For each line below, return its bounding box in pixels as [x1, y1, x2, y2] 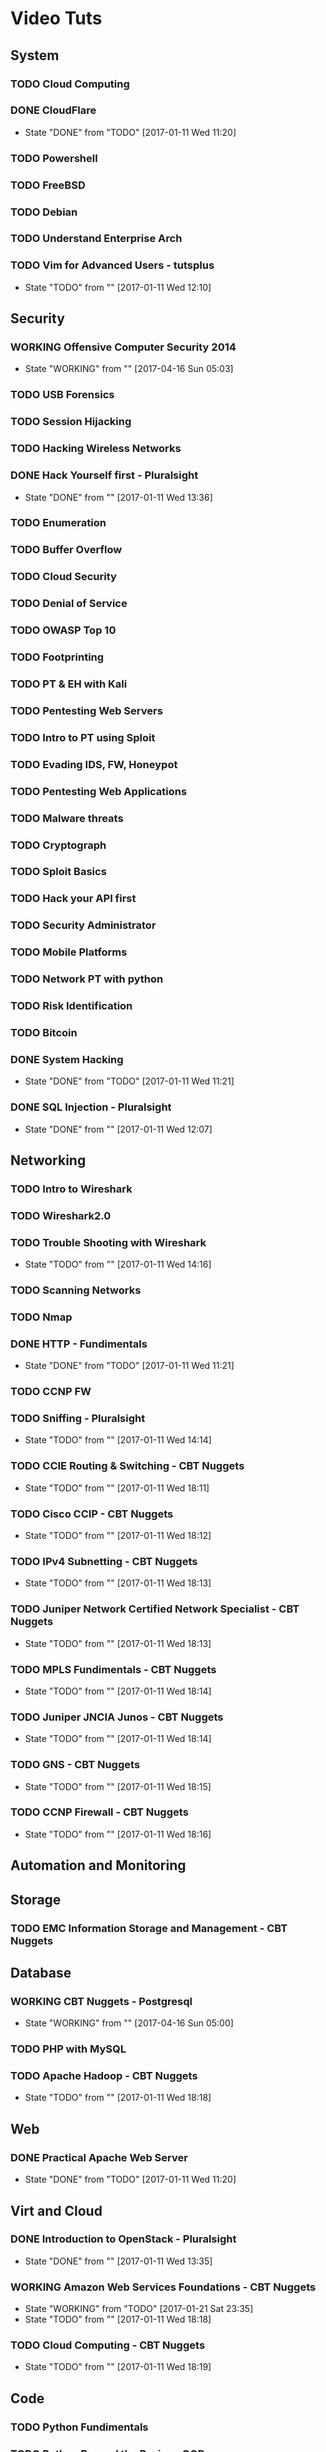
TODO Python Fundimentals [10, 2420, 149, 2434]
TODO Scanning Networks [10, 1283, 142, 1297]
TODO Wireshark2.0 [10, 1208, 112, 1222]
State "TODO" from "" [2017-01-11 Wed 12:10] [24, 281, 212, 293]
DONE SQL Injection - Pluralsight [10, 1100, 172, 1114]
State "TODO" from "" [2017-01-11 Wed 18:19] [24, 2361, 212, 2373]
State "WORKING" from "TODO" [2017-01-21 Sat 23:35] [24, 2303, 254, 2315]
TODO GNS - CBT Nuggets [10, 1758, 141, 1772]
